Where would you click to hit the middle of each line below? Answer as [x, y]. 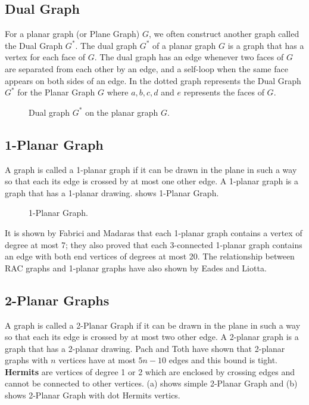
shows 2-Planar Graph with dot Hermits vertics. [93, 395]
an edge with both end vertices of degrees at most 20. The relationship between [150, 256]
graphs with [26, 360]
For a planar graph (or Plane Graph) [72, 34]
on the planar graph [122, 112]
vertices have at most [97, 360]
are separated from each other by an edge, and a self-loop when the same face [146, 68]
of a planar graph [184, 45]
